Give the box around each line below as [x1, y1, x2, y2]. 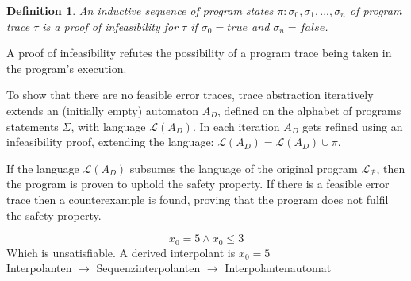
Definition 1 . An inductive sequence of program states [6, 2, 274, 18]
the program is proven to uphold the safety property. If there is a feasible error [6, 175, 390, 192]
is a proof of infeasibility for [42, 17, 179, 34]
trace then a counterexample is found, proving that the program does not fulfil [6, 191, 389, 207]
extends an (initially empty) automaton [6, 102, 198, 118]
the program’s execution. [6, 60, 127, 76]
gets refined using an [302, 117, 403, 134]
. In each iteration [192, 117, 280, 134]
